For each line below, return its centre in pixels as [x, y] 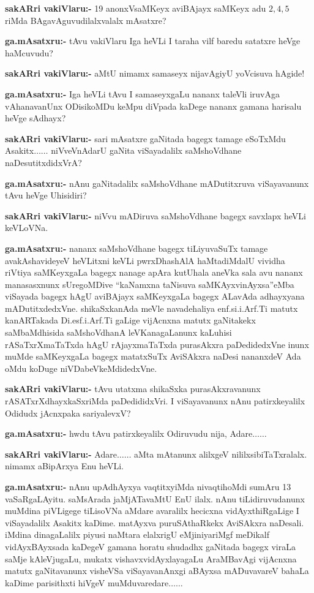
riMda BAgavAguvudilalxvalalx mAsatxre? [86, 20]
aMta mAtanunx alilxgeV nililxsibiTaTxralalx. [221, 454]
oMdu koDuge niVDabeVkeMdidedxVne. [81, 368]
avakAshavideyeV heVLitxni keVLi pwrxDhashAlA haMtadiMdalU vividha [145, 260]
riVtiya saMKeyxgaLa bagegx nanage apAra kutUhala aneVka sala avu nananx [154, 272]
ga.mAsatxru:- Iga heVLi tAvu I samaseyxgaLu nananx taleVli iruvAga [142, 93]
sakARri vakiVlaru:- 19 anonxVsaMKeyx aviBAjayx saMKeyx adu [136, 8]
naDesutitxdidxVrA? [43, 162]
